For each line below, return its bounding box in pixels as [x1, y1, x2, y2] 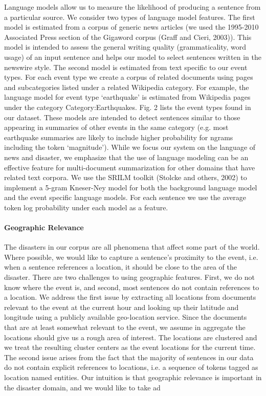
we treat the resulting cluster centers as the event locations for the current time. [4, 342, 256, 353]
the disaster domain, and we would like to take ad [4, 382, 161, 392]
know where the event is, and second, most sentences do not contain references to [4, 281, 259, 292]
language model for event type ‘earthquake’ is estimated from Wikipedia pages [4, 92, 251, 102]
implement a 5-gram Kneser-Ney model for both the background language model [4, 182, 257, 192]
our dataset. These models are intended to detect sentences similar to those [4, 112, 240, 122]
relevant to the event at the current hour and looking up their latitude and [4, 301, 239, 312]
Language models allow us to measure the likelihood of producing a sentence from [4, 2, 261, 12]
